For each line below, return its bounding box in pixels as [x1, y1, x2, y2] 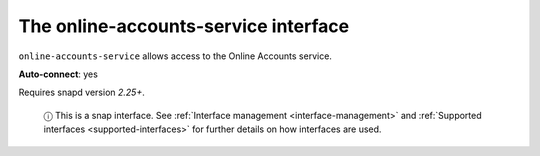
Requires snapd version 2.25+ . [18, 86, 145, 99]
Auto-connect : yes [18, 68, 99, 80]
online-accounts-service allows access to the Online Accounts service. [18, 50, 332, 62]
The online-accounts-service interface [18, 15, 350, 37]
